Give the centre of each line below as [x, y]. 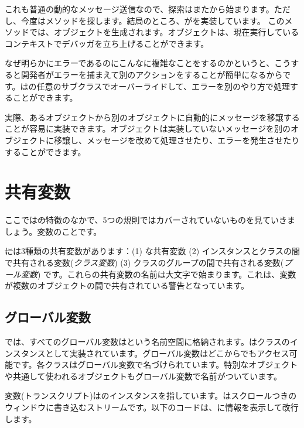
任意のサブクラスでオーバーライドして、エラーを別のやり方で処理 [163, 86]
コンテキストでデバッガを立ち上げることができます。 [107, 43]
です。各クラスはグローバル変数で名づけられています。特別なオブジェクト [155, 364]
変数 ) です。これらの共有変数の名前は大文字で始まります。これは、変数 [158, 274]
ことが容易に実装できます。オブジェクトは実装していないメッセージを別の [148, 129]
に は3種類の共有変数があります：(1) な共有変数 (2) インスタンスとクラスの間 [152, 251]
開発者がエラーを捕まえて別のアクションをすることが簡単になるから [152, 74]
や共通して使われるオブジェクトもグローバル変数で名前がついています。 [143, 376]
